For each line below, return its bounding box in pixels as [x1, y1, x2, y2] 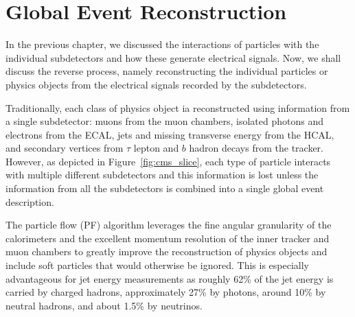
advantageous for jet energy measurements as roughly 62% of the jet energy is [5, 271, 334, 285]
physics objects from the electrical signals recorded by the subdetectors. [5, 77, 307, 91]
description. [5, 194, 54, 209]
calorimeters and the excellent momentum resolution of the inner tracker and [5, 231, 330, 245]
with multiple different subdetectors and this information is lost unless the [5, 167, 319, 182]
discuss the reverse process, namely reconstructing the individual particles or [5, 64, 328, 78]
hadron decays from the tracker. [189, 141, 323, 155]
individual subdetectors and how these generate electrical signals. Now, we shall [5, 50, 341, 64]
